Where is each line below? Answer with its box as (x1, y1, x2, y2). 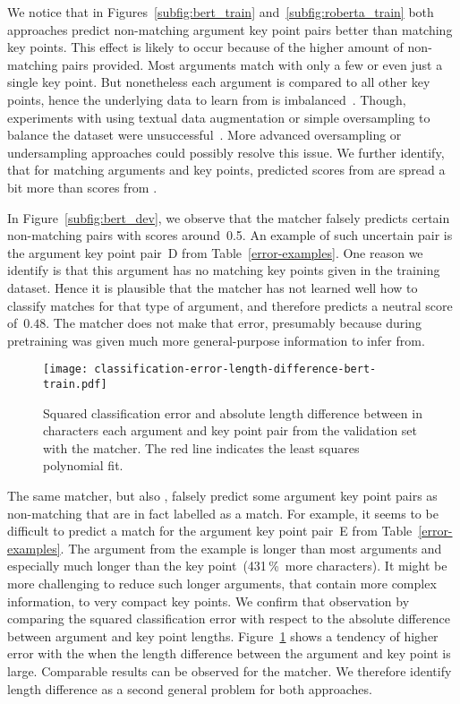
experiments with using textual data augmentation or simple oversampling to (7, 107, 430, 126)
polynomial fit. (43, 456, 124, 475)
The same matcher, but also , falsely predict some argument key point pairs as (7, 485, 438, 504)
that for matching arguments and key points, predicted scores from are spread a (7, 160, 446, 179)
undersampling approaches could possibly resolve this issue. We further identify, (7, 142, 445, 161)
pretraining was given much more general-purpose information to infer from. (7, 331, 425, 349)
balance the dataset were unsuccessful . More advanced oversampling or (7, 125, 402, 144)
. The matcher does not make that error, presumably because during (46, 313, 422, 332)
